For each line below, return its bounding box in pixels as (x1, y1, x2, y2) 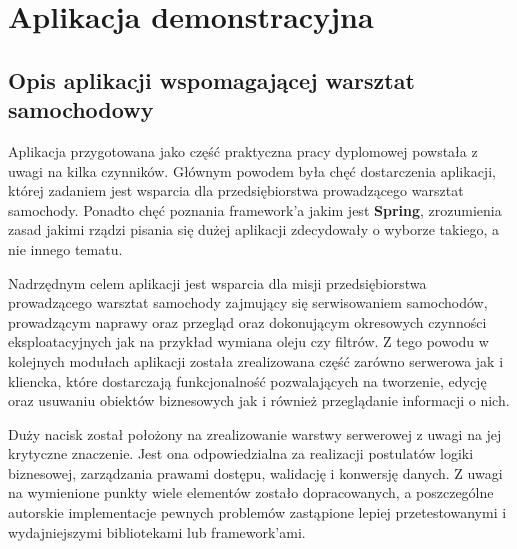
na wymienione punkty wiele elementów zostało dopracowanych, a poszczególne (8, 482, 494, 503)
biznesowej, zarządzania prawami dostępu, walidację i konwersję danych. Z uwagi (8, 462, 503, 483)
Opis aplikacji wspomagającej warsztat (8, 64, 415, 95)
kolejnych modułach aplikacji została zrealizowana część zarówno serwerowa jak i (8, 350, 504, 371)
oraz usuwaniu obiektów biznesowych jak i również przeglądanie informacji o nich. (8, 390, 510, 411)
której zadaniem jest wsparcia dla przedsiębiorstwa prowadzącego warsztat (8, 180, 464, 201)
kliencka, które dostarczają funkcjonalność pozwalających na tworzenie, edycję (8, 370, 487, 391)
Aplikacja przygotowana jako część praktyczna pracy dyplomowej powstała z (8, 140, 478, 161)
